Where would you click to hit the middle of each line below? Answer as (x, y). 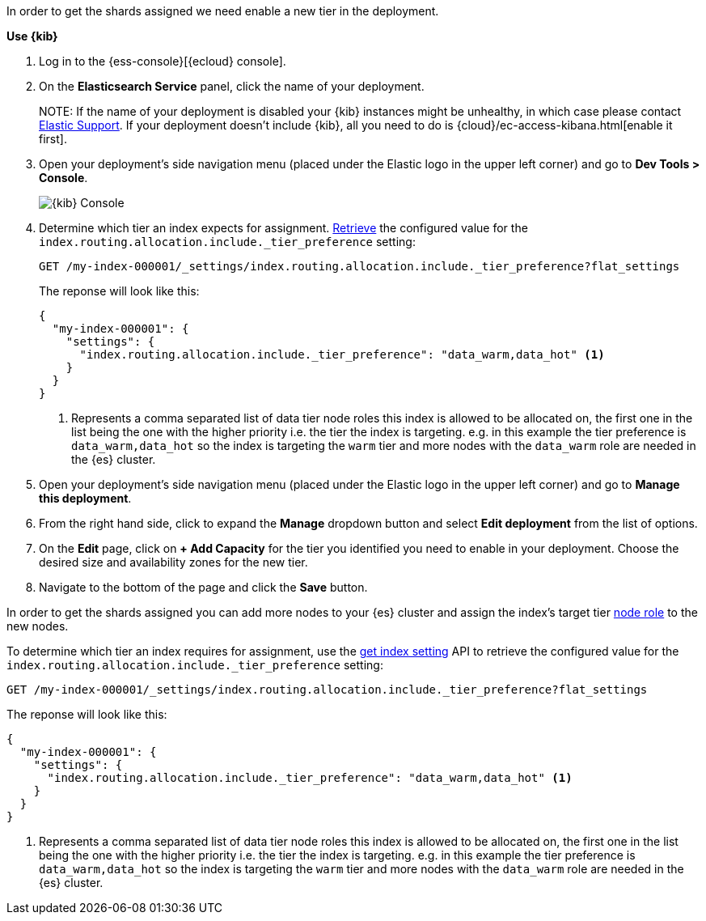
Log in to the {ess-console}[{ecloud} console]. (163, 61)
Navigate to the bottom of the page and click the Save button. (203, 587)
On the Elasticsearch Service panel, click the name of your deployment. (232, 86)
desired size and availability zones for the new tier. (173, 562)
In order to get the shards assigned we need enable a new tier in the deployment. (223, 11)
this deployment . (85, 498)
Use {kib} (32, 36)
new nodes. (38, 626)
